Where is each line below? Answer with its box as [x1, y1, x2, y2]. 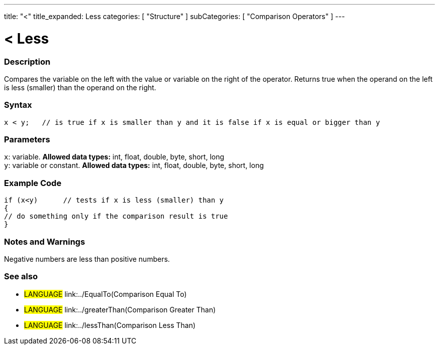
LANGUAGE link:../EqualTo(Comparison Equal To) [24, 289, 187, 298]
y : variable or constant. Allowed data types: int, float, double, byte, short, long [4, 161, 264, 170]
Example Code [4, 178, 62, 188]
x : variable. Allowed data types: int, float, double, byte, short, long [4, 152, 225, 161]
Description [4, 56, 51, 67]
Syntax [4, 100, 32, 110]
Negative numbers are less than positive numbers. [4, 254, 170, 263]
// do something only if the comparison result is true [4, 212, 228, 221]
